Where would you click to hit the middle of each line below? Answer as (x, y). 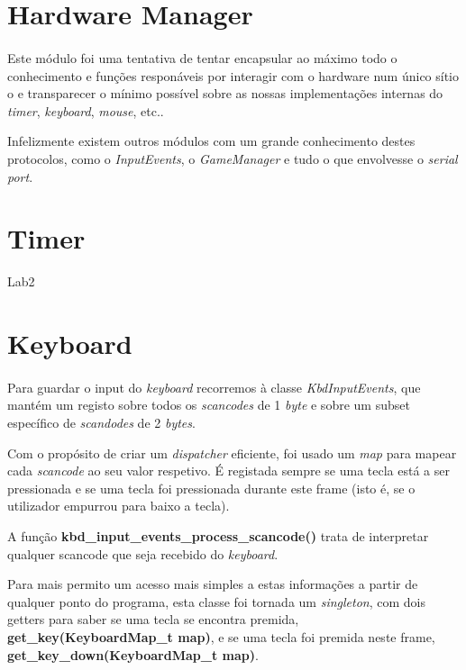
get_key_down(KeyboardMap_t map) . (133, 654)
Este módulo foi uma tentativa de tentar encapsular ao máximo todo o (202, 57)
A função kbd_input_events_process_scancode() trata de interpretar (218, 535)
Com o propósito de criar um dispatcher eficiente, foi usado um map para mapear (232, 453)
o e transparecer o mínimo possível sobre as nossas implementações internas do (225, 93)
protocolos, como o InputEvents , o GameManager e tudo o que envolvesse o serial (233, 158)
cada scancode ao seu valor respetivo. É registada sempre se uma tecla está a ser (228, 471)
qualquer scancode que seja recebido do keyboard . (143, 553)
